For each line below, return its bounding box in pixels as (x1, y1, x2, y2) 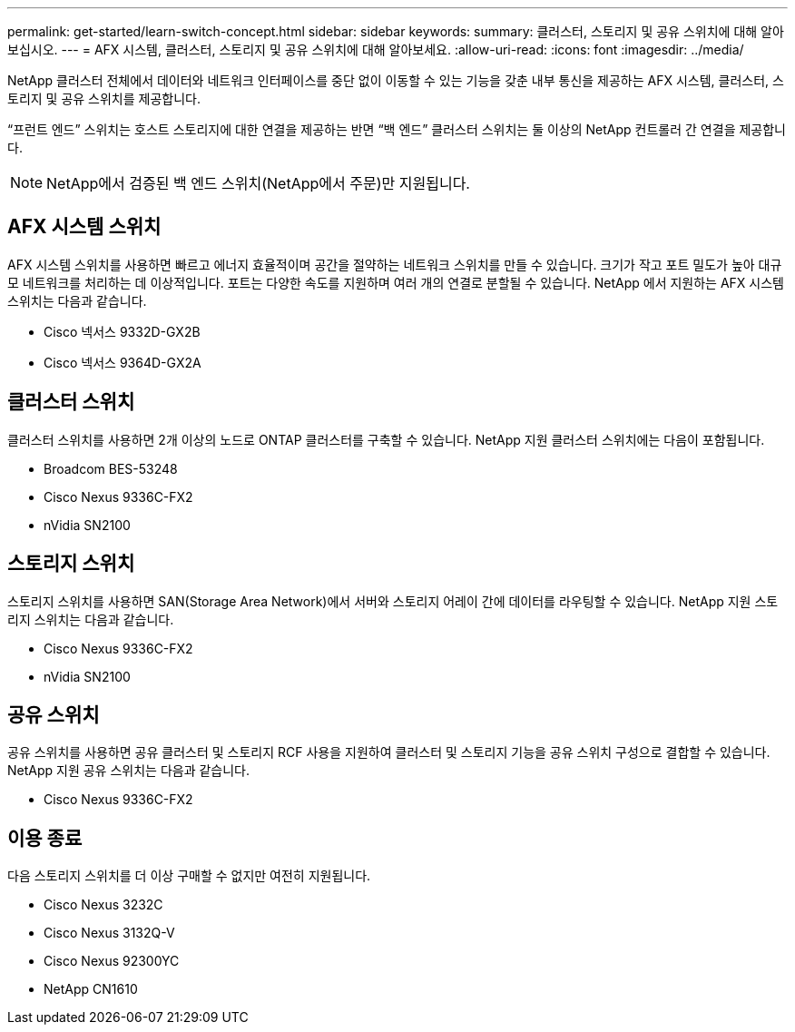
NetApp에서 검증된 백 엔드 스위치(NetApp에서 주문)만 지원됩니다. (46, 174, 470, 192)
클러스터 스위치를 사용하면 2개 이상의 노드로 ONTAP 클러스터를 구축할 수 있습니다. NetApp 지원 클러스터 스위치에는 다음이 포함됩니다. (7, 431, 765, 447)
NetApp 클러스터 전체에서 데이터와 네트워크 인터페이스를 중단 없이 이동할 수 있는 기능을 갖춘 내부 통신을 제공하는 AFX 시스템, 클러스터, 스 (7, 73, 784, 88)
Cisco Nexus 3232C (44, 897, 163, 913)
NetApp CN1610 (44, 981, 138, 998)
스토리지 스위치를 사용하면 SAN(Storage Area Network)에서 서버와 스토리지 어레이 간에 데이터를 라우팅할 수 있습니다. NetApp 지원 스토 (7, 593, 779, 609)
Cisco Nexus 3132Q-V (44, 925, 175, 941)
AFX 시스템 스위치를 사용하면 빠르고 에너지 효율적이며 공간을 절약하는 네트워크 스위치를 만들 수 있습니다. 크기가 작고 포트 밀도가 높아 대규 (7, 256, 782, 272)
